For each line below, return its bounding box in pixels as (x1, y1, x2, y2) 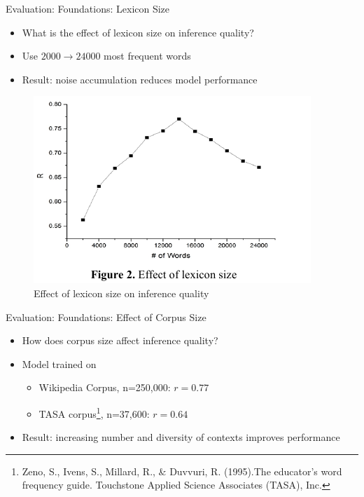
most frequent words (104, 48, 191, 63)
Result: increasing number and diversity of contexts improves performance (22, 430, 340, 444)
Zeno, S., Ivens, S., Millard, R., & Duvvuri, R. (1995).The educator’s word (22, 463, 342, 478)
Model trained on (22, 356, 97, 371)
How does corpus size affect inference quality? (22, 333, 218, 348)
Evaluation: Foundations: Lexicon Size (6, 1, 170, 15)
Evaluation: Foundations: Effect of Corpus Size (6, 309, 206, 324)
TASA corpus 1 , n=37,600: (38, 404, 150, 421)
